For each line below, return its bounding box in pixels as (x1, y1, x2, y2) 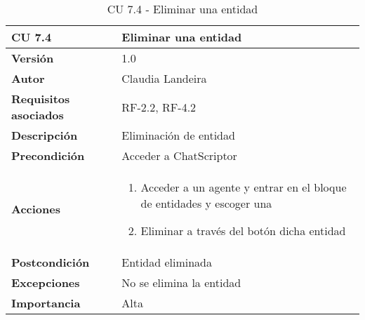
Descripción (11, 127, 78, 143)
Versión (11, 50, 54, 66)
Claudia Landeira (121, 70, 207, 86)
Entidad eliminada (121, 254, 213, 270)
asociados (11, 107, 64, 123)
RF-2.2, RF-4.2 (121, 98, 197, 115)
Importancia (11, 295, 81, 311)
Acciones (11, 201, 60, 217)
